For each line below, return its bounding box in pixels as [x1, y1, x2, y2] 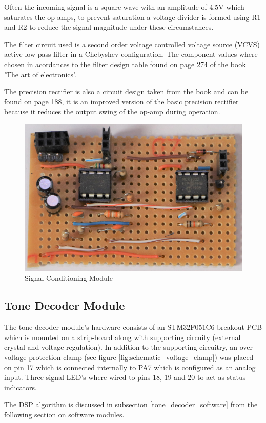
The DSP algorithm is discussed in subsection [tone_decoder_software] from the [4, 399, 258, 410]
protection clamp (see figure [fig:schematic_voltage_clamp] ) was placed [29, 352, 254, 363]
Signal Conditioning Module [25, 272, 113, 283]
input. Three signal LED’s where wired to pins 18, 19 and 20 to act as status [4, 372, 246, 383]
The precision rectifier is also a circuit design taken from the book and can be [4, 86, 249, 97]
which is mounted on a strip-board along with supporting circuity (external [4, 331, 241, 342]
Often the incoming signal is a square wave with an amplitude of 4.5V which [4, 2, 244, 12]
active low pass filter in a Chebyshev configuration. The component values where [4, 49, 258, 59]
